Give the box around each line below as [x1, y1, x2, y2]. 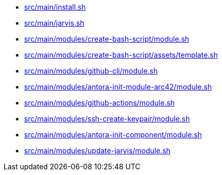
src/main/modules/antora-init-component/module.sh [24, 130, 202, 139]
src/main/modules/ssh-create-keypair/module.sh [24, 114, 190, 123]
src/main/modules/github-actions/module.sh [24, 98, 175, 107]
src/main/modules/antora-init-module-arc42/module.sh [24, 82, 212, 91]
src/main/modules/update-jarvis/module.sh [24, 146, 171, 155]
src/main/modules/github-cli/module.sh [24, 66, 158, 75]
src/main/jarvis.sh [24, 19, 85, 27]
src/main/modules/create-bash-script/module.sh [24, 34, 189, 43]
